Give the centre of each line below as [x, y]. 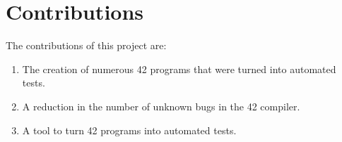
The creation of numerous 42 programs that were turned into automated [179, 69]
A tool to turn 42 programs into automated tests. [129, 130]
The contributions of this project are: [86, 45]
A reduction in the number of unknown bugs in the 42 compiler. [161, 106]
